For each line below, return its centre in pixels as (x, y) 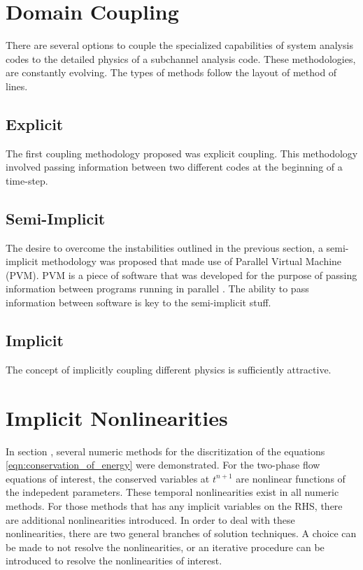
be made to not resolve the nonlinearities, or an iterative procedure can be (165, 547)
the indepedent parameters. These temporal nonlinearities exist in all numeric (172, 492)
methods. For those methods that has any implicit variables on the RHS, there (174, 505)
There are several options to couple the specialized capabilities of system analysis (179, 45)
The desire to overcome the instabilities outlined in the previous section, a (164, 247)
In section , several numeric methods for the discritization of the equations (165, 451)
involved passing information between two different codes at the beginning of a (174, 167)
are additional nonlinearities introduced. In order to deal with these (150, 519)
